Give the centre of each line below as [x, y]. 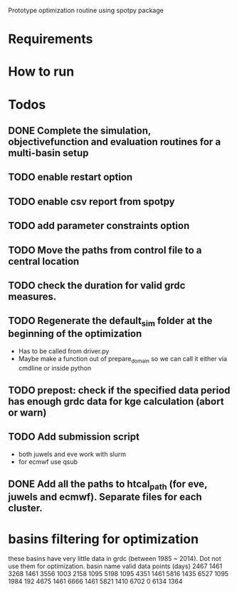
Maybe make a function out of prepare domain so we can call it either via [122, 359]
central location [44, 261]
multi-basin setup [48, 153]
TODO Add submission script [74, 437]
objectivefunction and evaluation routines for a [115, 142]
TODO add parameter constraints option [99, 226]
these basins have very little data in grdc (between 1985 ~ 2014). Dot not [115, 559]
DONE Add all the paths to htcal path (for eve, [108, 485]
